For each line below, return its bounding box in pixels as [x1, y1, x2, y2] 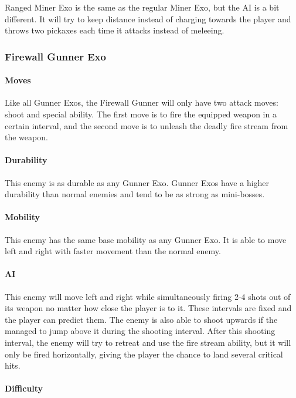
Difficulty [5, 382, 43, 394]
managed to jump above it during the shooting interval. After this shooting [5, 325, 275, 337]
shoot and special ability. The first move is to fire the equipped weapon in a [5, 108, 277, 120]
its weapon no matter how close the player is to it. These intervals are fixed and [5, 302, 292, 314]
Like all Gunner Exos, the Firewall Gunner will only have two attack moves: [5, 96, 278, 109]
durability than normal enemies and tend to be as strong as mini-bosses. [5, 188, 265, 200]
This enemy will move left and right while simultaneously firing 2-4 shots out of [5, 290, 291, 302]
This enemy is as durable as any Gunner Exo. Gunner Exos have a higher [5, 176, 270, 188]
